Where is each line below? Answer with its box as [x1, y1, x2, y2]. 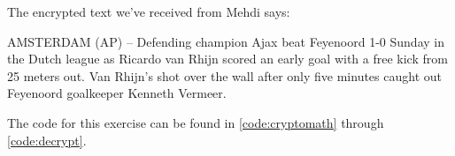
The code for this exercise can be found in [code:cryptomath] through [7, 113, 384, 131]
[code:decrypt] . [7, 130, 87, 149]
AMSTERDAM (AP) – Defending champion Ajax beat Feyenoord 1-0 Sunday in [7, 32, 444, 50]
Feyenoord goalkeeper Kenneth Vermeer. [7, 84, 227, 102]
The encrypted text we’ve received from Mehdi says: [7, 3, 290, 20]
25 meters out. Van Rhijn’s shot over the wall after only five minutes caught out [7, 66, 442, 85]
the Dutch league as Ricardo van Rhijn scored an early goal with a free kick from [7, 49, 448, 68]
